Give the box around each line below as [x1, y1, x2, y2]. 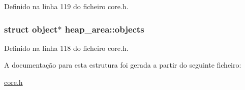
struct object [4, 22, 58, 35]
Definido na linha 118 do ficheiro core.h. [4, 42, 129, 53]
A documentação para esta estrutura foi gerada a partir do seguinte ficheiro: [4, 59, 241, 70]
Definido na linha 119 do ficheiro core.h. [4, 1, 129, 11]
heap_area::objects [65, 22, 144, 35]
